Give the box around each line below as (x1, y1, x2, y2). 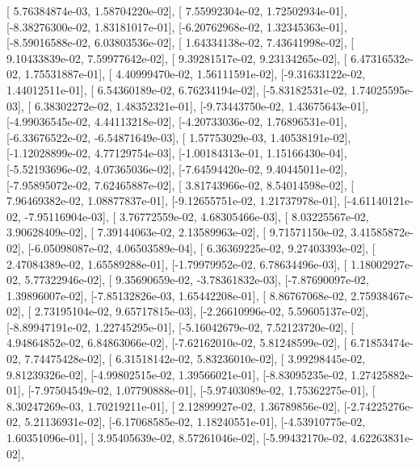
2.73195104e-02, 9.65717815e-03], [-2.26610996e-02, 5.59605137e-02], (34, 303, 368, 320)
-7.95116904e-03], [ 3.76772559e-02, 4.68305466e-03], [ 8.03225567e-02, (24, 207, 369, 224)
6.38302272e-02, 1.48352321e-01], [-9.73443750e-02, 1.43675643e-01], (34, 97, 368, 114)
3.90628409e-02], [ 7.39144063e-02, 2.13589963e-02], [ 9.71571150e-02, (6, 224, 347, 240)
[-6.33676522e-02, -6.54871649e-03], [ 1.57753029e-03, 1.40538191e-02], (6, 128, 351, 145)
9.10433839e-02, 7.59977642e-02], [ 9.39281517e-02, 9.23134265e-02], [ (6, 49, 347, 66)
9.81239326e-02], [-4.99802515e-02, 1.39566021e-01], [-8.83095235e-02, (6, 366, 347, 382)
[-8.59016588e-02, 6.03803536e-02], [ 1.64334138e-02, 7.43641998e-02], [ (6, 34, 355, 51)
